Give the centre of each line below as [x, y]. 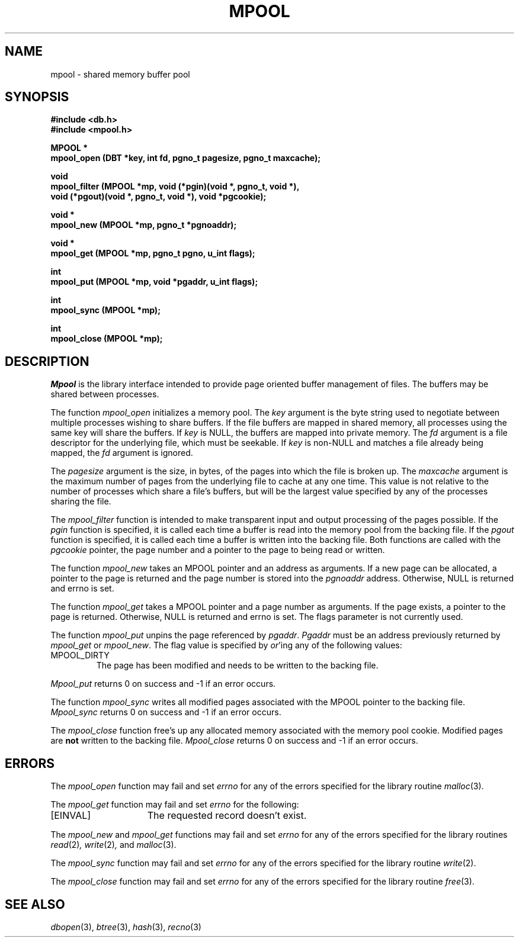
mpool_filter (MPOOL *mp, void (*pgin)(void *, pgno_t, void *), [175, 187]
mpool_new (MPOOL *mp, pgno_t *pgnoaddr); [144, 225]
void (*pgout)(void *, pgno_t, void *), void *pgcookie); [158, 197]
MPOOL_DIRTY [80, 655]
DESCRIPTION [47, 361]
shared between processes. [105, 394]
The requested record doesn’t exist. [227, 816]
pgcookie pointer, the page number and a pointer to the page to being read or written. [218, 550]
